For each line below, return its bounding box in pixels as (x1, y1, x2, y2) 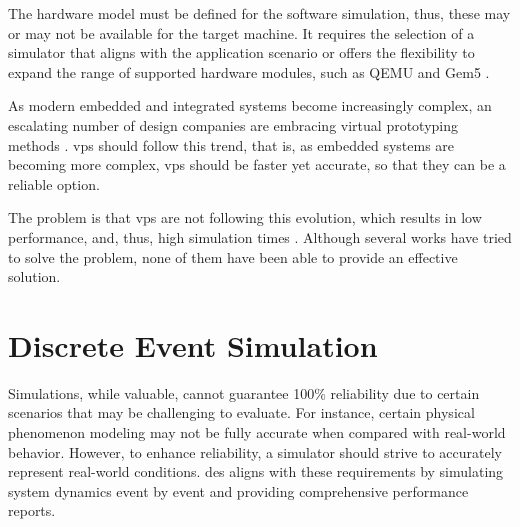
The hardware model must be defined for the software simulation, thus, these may (8, 3, 511, 23)
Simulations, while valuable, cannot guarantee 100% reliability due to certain (8, 382, 480, 403)
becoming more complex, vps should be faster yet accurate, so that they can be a (8, 154, 506, 175)
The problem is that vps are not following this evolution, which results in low (8, 207, 482, 228)
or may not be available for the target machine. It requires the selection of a (8, 22, 475, 43)
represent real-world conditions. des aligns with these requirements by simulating (8, 461, 504, 482)
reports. (8, 500, 56, 521)
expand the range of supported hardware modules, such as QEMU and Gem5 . (8, 61, 490, 82)
